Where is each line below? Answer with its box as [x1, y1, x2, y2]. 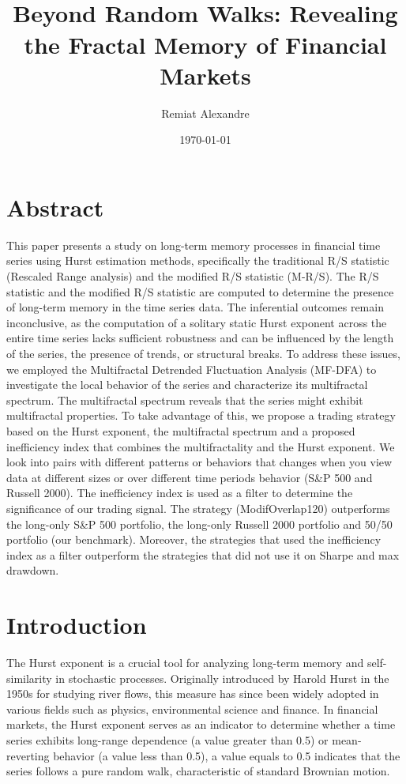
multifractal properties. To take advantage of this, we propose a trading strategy [6, 407, 396, 424]
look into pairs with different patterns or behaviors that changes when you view [6, 454, 393, 470]
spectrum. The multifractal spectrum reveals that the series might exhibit [6, 391, 363, 408]
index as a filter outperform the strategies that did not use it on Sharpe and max [6, 546, 400, 563]
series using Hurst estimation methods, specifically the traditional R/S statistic [6, 252, 389, 269]
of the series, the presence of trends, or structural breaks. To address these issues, [6, 345, 400, 361]
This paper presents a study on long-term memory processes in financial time [6, 236, 381, 253]
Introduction [6, 609, 147, 641]
